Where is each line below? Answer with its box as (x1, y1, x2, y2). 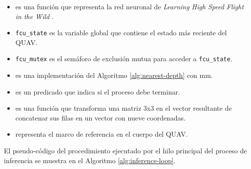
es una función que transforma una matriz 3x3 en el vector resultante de (15, 103, 232, 113)
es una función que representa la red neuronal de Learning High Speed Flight (15, 1, 244, 11)
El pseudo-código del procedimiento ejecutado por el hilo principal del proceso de (4, 145, 247, 156)
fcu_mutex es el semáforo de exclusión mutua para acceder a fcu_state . (15, 53, 232, 64)
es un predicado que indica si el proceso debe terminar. (15, 86, 180, 97)
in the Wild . (15, 11, 54, 21)
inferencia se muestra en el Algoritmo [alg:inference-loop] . (4, 155, 176, 165)
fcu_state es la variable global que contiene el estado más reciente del (15, 27, 227, 38)
